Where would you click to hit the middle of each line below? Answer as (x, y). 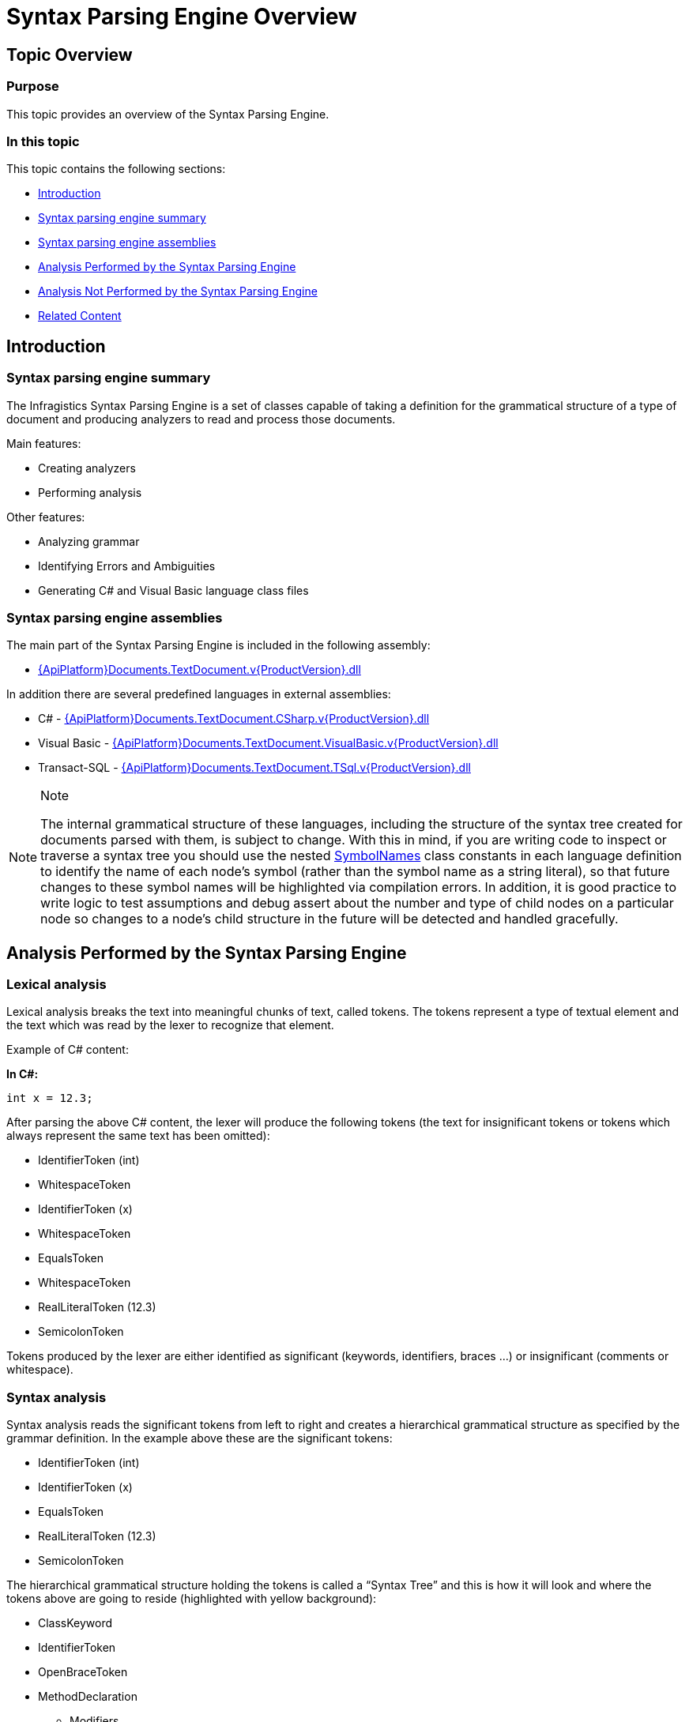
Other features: (46, 517)
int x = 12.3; (50, 1098)
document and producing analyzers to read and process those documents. (201, 419)
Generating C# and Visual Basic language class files (173, 590)
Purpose (33, 86)
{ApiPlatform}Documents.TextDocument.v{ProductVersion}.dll (200, 670)
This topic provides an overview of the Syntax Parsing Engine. (168, 114)
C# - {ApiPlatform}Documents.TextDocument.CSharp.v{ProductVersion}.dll (234, 719)
